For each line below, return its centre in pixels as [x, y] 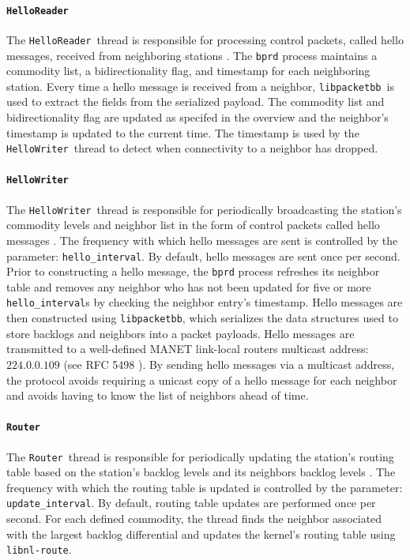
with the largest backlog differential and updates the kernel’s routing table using [201, 534]
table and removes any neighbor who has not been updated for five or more [189, 286]
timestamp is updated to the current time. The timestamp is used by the [183, 132]
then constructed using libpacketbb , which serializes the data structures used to [202, 318]
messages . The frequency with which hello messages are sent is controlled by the [202, 240]
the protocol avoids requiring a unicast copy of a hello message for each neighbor [202, 380]
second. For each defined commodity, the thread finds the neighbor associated [194, 519]
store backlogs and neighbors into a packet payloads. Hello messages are [181, 333]
